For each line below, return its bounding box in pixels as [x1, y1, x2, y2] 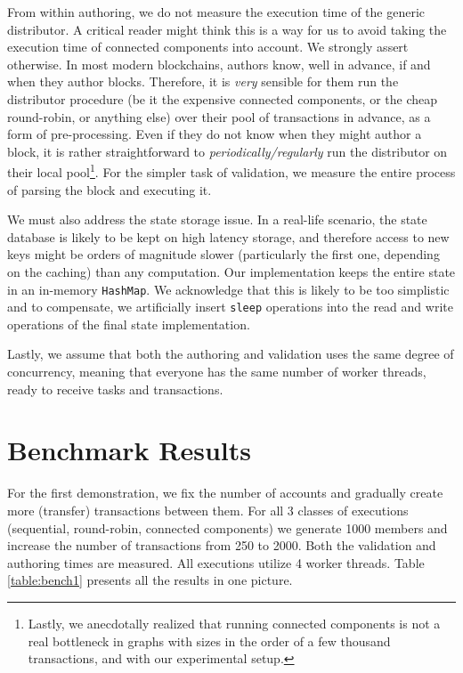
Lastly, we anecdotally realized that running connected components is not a [28, 613, 441, 632]
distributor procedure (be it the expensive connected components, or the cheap [7, 89, 438, 108]
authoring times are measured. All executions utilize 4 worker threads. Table [7, 553, 425, 572]
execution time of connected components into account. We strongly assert [7, 37, 409, 56]
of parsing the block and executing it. [7, 180, 212, 199]
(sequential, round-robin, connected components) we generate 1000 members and [7, 518, 448, 537]
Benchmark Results [7, 432, 252, 468]
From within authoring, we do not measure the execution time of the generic [7, 3, 426, 20]
